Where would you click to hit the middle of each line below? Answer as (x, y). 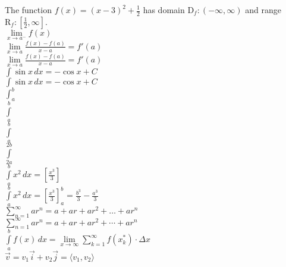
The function (28, 10)
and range (263, 10)
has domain (164, 10)
